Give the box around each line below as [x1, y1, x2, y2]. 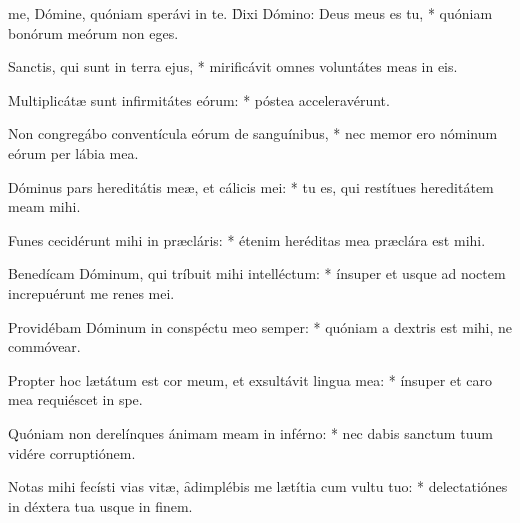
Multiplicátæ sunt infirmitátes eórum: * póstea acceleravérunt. [8, 89, 390, 110]
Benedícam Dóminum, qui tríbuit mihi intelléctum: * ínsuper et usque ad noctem [8, 263, 506, 284]
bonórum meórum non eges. [8, 22, 179, 43]
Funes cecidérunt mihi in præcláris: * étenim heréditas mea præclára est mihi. [8, 229, 486, 250]
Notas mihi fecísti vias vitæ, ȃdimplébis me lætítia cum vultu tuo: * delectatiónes [8, 476, 508, 497]
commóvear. [8, 336, 81, 357]
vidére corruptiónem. [8, 442, 136, 463]
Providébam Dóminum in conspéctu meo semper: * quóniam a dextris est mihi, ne [8, 316, 513, 337]
